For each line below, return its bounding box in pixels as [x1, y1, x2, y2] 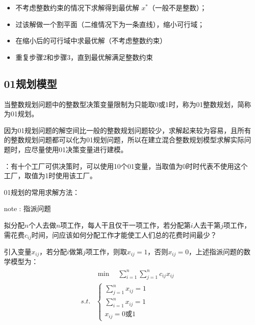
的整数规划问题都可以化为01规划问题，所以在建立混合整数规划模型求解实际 [4, 135, 244, 145]
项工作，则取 [85, 246, 127, 256]
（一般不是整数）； [148, 2, 207, 12]
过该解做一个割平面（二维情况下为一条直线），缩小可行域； [15, 19, 204, 29]
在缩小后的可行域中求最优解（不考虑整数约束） [15, 35, 167, 46]
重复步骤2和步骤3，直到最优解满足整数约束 [15, 52, 153, 62]
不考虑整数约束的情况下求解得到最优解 [15, 2, 139, 12]
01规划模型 [4, 76, 57, 91]
